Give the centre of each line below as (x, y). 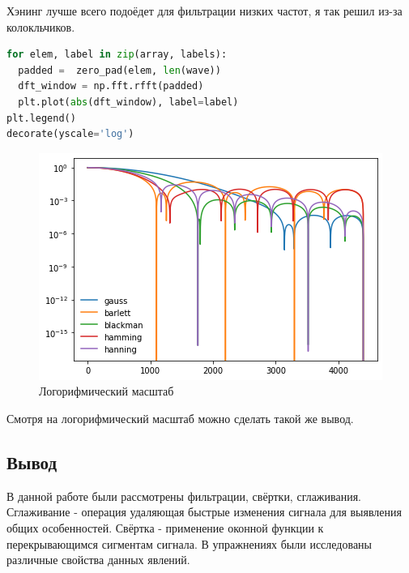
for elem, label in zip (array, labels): (117, 55)
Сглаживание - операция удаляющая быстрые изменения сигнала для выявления (204, 512)
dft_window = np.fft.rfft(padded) (111, 86)
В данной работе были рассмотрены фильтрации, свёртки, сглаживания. (184, 496)
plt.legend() (41, 118)
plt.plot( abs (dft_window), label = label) (128, 102)
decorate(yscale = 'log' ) (70, 134)
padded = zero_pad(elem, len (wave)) (119, 70)
